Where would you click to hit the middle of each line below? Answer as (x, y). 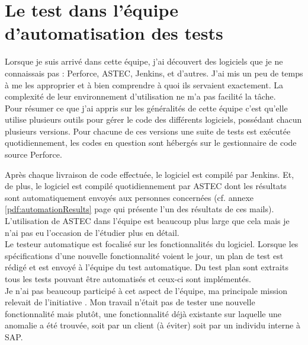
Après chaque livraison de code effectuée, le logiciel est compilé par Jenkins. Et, (150, 174)
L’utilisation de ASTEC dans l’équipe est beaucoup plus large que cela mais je (147, 221)
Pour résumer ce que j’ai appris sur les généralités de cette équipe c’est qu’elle (146, 108)
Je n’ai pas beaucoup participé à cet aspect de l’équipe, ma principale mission (146, 290)
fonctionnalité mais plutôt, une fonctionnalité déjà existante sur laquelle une (143, 313)
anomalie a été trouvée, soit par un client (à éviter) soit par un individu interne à (153, 325)
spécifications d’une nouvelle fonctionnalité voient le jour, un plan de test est (144, 255)
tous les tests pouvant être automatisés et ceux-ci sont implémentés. (128, 279)
